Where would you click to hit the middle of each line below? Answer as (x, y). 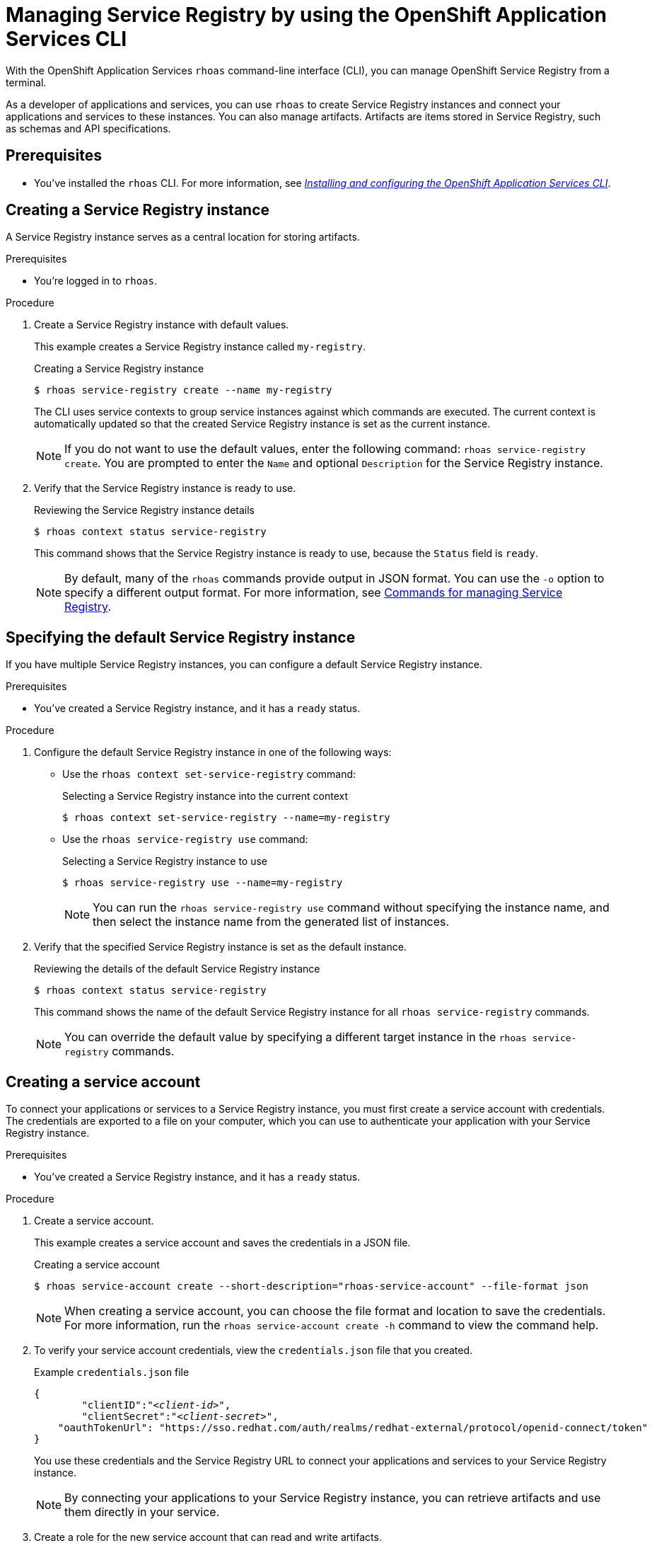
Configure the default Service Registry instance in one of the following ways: (213, 752)
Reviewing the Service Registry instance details (145, 510)
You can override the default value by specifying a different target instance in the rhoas (296, 1037)
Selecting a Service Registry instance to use (165, 861)
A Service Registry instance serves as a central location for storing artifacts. (183, 237)
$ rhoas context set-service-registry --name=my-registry (226, 818)
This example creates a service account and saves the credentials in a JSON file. (222, 1243)
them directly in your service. (142, 1512)
